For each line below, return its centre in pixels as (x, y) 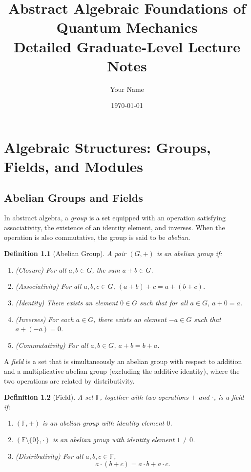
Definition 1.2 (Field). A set (49, 397)
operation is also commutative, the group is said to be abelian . (97, 237)
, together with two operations (144, 397)
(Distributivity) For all (49, 456)
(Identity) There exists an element (67, 303)
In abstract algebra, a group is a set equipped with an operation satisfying (115, 218)
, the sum (106, 269)
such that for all (164, 303)
